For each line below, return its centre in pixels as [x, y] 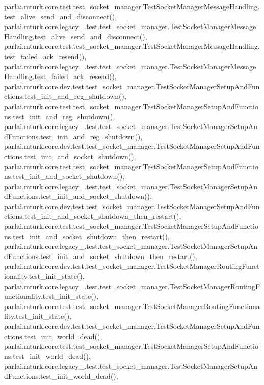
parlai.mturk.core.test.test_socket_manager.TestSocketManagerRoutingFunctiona [132, 306]
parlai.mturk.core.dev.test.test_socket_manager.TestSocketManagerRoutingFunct [132, 266]
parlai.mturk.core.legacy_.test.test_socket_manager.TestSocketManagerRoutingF [132, 286]
